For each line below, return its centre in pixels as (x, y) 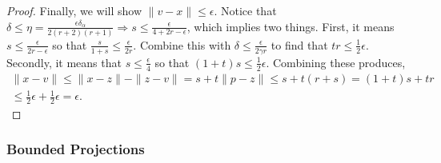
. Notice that (245, 10)
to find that (299, 44)
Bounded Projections (76, 149)
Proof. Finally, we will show (74, 10)
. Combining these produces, (336, 62)
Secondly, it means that (64, 62)
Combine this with (185, 44)
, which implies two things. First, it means (291, 26)
